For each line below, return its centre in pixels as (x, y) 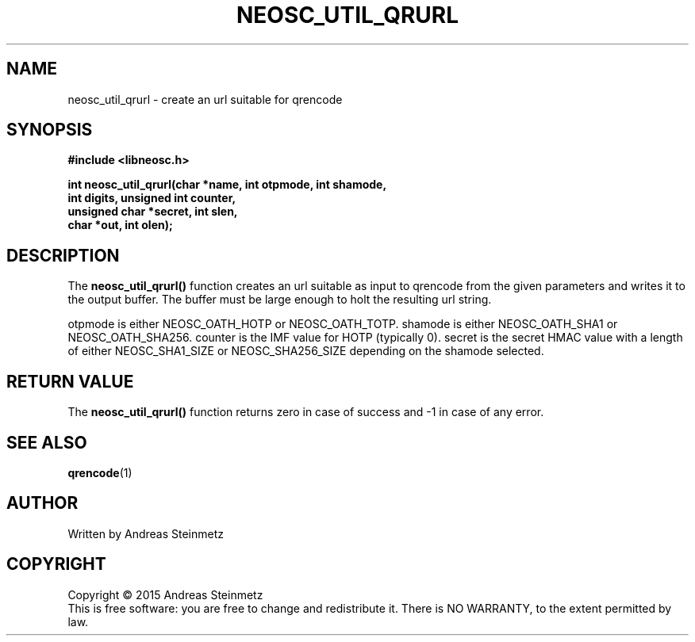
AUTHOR (42, 503)
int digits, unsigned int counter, (152, 198)
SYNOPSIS (50, 130)
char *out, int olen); (120, 225)
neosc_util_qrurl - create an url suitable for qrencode (205, 99)
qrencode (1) (100, 472)
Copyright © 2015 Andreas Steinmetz (165, 594)
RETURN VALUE (70, 381)
